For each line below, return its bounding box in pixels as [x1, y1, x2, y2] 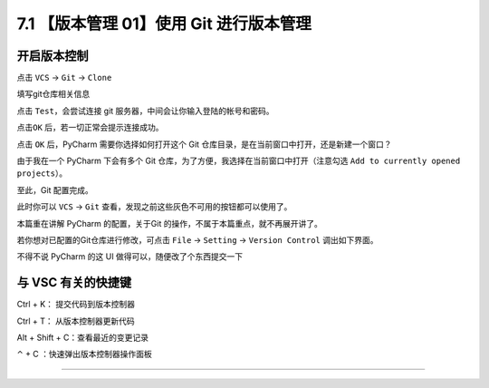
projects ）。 [16, 168, 68, 179]
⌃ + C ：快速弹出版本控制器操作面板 [16, 349, 153, 360]
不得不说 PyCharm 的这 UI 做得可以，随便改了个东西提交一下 [16, 251, 244, 262]
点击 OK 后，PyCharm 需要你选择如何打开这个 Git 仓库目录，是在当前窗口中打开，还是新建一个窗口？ [16, 139, 392, 150]
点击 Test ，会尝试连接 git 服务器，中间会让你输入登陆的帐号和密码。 [16, 105, 275, 116]
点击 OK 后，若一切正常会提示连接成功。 [16, 122, 164, 133]
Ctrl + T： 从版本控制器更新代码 [16, 315, 135, 326]
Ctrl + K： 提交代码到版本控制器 [16, 299, 136, 310]
